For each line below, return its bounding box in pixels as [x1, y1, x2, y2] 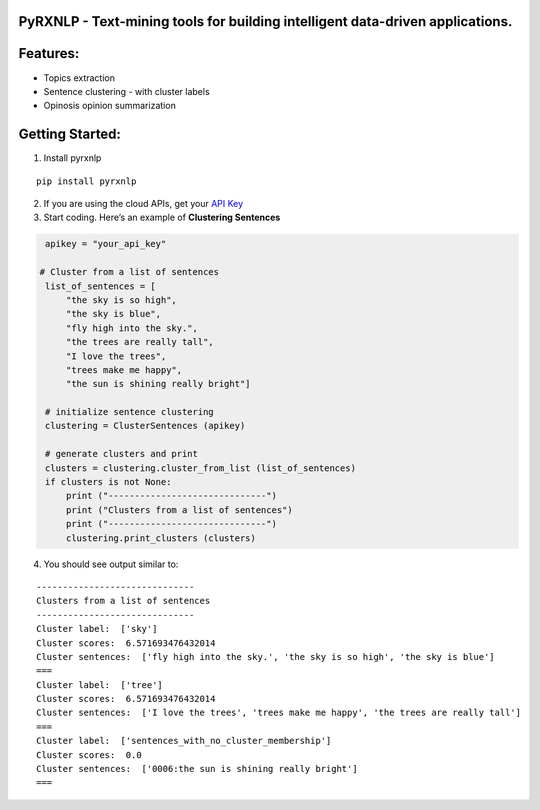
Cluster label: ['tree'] [36, 679, 164, 690]
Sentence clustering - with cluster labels [43, 85, 210, 97]
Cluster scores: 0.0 [36, 749, 142, 760]
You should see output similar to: [43, 558, 179, 570]
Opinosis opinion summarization [43, 100, 177, 112]
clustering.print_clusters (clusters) [65, 532, 257, 544]
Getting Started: [18, 126, 122, 143]
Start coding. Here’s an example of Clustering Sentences [43, 211, 281, 224]
